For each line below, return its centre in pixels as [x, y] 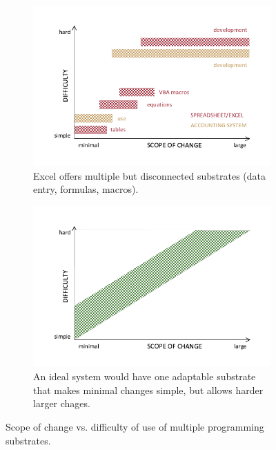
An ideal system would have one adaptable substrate [145, 376]
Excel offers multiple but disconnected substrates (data [150, 175]
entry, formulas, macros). [86, 189]
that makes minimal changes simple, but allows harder [148, 390]
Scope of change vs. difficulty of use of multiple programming [135, 426]
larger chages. [62, 403]
